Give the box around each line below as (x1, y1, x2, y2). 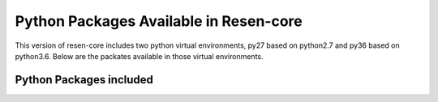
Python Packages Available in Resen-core (15, 12, 303, 30)
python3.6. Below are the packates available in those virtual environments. (15, 51, 264, 61)
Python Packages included (15, 73, 153, 87)
